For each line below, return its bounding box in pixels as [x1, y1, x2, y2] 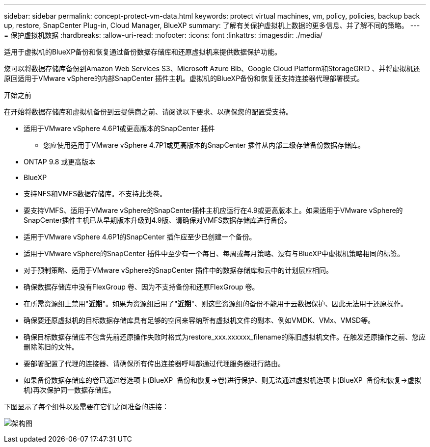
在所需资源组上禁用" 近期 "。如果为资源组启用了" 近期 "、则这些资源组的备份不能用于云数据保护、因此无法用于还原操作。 [24, 299, 408, 308]
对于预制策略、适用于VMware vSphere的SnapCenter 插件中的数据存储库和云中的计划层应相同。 [24, 266, 333, 274]
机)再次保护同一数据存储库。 [24, 386, 116, 394]
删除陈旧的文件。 [24, 342, 79, 351]
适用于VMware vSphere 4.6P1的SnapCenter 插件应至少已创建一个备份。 [24, 233, 256, 241]
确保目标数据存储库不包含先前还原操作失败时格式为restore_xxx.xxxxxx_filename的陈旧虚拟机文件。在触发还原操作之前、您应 [24, 333, 426, 341]
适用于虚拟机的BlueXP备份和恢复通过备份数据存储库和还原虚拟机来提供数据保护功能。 [4, 48, 282, 56]
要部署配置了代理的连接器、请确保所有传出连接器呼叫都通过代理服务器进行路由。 [24, 359, 285, 368]
